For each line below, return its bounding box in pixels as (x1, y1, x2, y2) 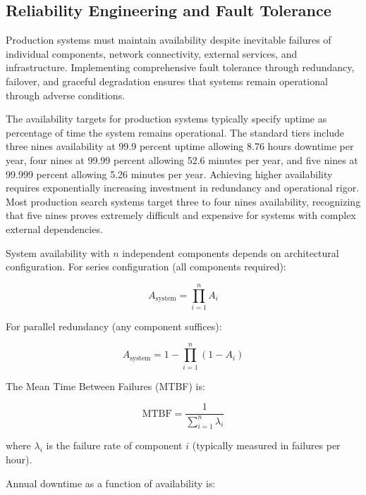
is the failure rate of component (46, 438, 183, 453)
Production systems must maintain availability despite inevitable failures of (6, 32, 331, 47)
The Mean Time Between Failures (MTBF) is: (6, 378, 205, 393)
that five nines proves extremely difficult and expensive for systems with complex (6, 208, 356, 223)
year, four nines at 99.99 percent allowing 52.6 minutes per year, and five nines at (6, 152, 358, 167)
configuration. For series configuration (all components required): (6, 259, 286, 274)
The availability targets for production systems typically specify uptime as (6, 111, 327, 126)
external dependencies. (6, 221, 103, 236)
